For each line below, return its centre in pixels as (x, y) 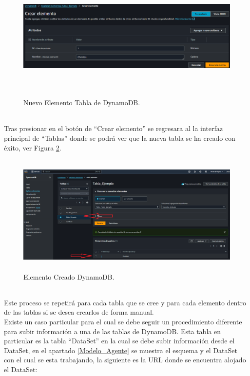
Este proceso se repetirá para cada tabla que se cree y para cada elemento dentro (125, 302)
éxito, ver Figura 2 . (33, 147)
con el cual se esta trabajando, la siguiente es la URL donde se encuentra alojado (125, 360)
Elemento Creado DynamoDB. (69, 276)
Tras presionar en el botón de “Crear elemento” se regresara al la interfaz (113, 128)
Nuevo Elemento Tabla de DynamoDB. (82, 103)
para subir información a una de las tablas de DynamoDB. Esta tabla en (112, 331)
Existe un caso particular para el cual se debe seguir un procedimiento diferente (123, 321)
